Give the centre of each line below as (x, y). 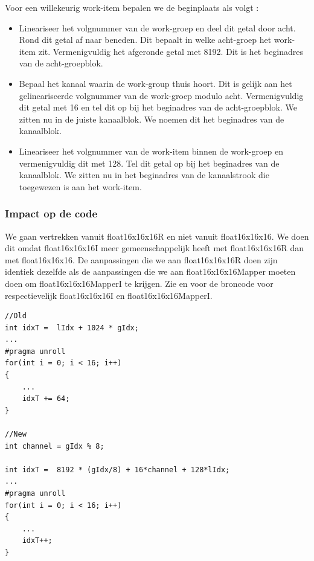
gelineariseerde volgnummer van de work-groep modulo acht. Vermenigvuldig (161, 95)
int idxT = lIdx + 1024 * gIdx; (72, 328)
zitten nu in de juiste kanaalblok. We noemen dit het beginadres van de (152, 119)
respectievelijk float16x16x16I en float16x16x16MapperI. (109, 295)
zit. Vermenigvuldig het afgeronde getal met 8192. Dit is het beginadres (171, 51)
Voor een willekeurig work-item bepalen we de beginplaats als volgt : (132, 7)
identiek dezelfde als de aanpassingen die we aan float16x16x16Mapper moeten (150, 271)
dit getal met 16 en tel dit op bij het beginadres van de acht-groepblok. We (158, 107)
